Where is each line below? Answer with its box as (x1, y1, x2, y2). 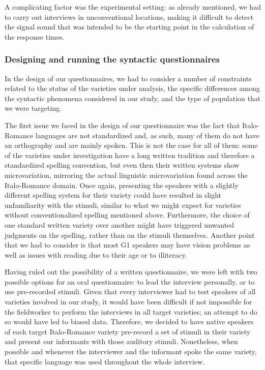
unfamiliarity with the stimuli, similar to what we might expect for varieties (5, 199, 241, 210)
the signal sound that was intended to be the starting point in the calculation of (5, 21, 254, 32)
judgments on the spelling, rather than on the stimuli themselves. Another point (5, 229, 255, 240)
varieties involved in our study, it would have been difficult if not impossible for (5, 296, 252, 307)
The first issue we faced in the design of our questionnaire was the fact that (5, 119, 240, 130)
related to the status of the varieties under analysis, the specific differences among (5, 83, 260, 94)
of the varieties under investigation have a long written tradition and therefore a (5, 149, 255, 160)
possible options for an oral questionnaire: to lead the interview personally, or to (5, 276, 255, 287)
